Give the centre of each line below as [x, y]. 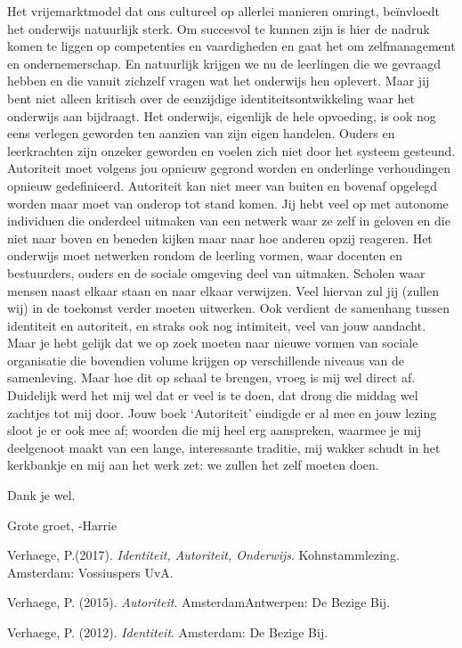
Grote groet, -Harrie [62, 525]
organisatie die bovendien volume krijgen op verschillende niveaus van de [206, 360]
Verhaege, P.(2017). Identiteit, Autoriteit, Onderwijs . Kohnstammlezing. [203, 555]
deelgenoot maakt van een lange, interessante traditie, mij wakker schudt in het [224, 447]
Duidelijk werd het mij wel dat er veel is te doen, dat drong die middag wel [213, 395]
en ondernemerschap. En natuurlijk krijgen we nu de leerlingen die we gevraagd [224, 63]
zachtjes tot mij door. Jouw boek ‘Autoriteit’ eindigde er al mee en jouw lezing [222, 412]
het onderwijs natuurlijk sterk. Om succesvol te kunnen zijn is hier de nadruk [219, 28]
